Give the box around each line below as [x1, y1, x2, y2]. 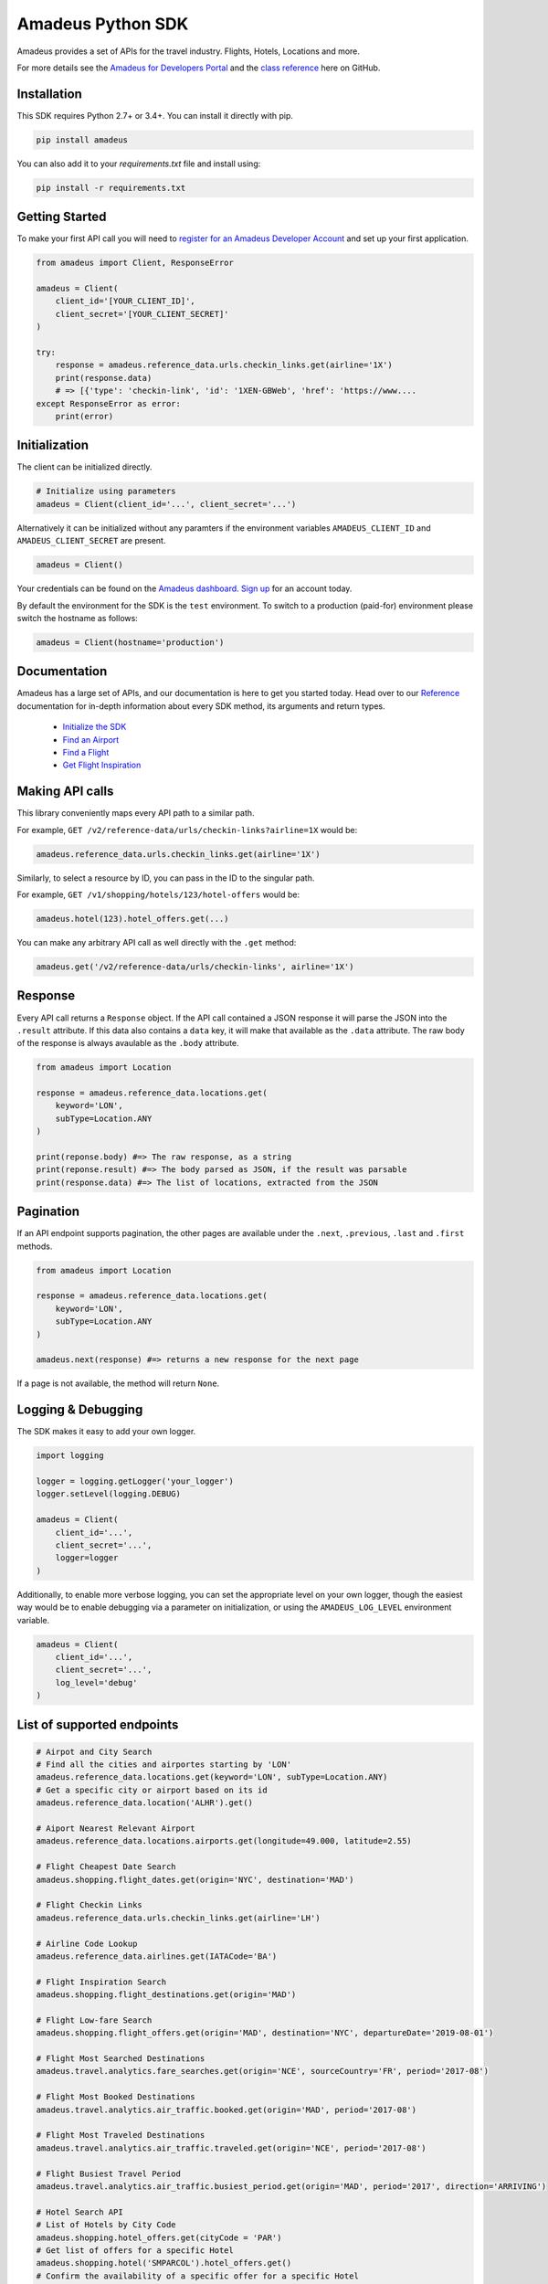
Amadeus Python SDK [16, 14, 189, 34]
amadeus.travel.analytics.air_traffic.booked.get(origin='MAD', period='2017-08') [36, 2104, 417, 2115]
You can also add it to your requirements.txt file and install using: [16, 158, 261, 169]
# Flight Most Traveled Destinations [36, 2130, 205, 2141]
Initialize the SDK [62, 722, 127, 733]
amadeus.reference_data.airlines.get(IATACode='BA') [36, 1951, 278, 1961]
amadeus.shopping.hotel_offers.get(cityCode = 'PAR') [36, 2232, 282, 2243]
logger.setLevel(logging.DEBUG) [36, 1489, 182, 1499]
